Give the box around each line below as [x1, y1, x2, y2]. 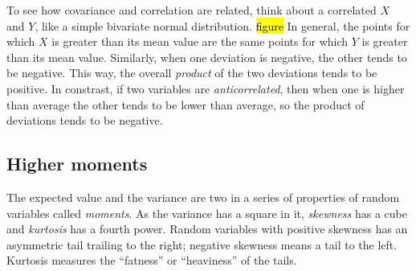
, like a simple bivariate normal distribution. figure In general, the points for [35, 17, 410, 34]
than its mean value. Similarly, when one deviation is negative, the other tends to [6, 48, 407, 65]
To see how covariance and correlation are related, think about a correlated [6, 2, 377, 18]
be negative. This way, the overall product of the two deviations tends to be [6, 64, 377, 81]
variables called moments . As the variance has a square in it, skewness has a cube [6, 204, 407, 221]
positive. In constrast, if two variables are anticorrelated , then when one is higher [6, 80, 405, 96]
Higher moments [6, 151, 148, 176]
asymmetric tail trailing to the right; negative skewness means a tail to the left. [6, 236, 398, 253]
